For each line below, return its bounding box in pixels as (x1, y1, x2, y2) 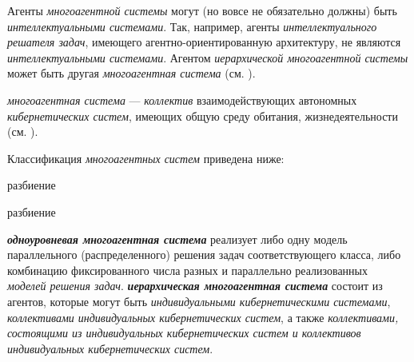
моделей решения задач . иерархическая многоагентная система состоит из (7, 277, 383, 294)
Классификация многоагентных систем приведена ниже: (7, 149, 285, 166)
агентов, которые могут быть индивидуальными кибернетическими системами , (7, 292, 391, 309)
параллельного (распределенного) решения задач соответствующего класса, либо (7, 246, 401, 263)
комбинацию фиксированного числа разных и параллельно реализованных (7, 261, 368, 278)
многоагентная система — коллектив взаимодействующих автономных (7, 91, 357, 108)
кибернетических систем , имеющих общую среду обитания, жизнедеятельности (7, 107, 398, 124)
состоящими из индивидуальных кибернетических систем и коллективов (7, 324, 361, 341)
